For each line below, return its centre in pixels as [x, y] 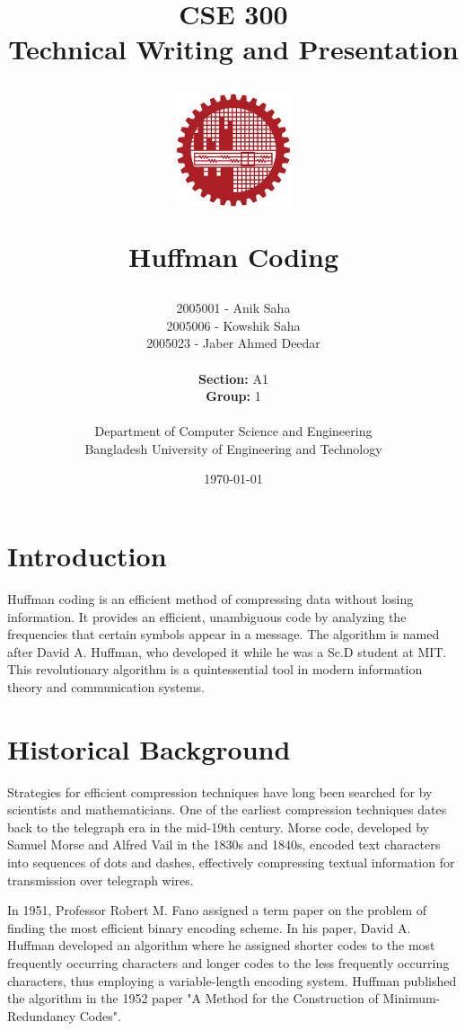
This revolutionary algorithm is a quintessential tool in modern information [215, 669]
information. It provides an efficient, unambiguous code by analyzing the [207, 616]
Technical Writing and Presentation [233, 49]
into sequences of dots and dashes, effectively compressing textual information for [231, 862]
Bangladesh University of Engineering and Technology [233, 448]
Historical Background [149, 748]
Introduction [87, 556]
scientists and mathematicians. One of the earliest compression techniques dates [227, 809]
